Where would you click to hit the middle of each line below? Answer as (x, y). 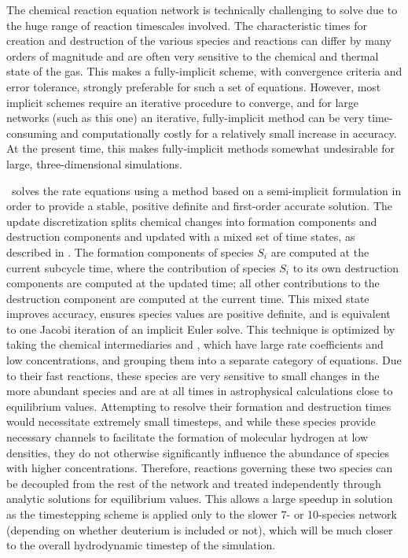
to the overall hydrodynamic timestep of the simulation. (141, 545)
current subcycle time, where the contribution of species (141, 267)
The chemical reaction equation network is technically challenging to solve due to (202, 9)
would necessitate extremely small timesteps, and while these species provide (191, 421)
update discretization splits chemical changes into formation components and (192, 221)
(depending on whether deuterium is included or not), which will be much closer (200, 529)
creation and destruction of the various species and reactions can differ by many (199, 41)
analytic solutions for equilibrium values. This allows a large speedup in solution (200, 499)
